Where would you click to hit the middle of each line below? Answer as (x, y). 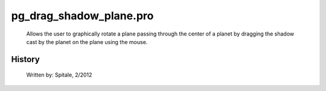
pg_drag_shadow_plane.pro (82, 16)
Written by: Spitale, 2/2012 (59, 75)
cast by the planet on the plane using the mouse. (87, 42)
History (26, 59)
